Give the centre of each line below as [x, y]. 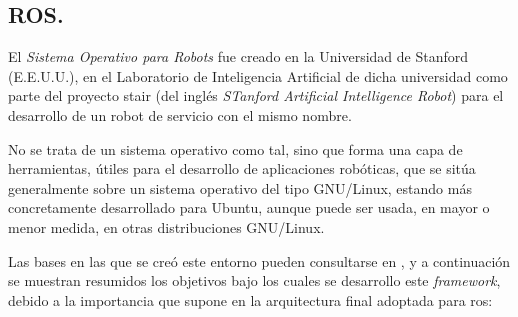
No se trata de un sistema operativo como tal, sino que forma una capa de [235, 148]
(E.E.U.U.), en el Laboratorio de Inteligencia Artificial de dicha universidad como [258, 75]
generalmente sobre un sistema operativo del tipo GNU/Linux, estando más [240, 187]
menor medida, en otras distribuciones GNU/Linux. [166, 226]
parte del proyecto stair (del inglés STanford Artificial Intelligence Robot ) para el [256, 95]
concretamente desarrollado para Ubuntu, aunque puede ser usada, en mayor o [249, 207]
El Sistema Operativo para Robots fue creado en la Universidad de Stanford [238, 56]
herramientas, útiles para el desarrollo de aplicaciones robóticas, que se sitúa [242, 168]
